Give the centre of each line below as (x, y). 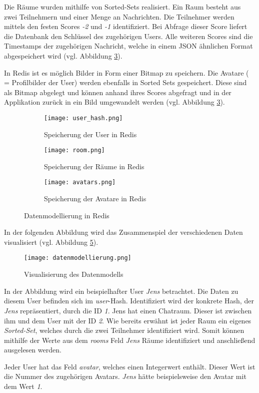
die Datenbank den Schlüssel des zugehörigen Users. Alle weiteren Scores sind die (128, 36)
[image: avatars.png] (80, 182)
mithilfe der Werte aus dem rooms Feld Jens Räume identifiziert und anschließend (130, 340)
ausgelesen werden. (33, 350)
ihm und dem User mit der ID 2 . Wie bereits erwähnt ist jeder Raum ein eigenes (128, 320)
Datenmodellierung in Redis (67, 215)
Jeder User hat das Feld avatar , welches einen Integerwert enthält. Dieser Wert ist (130, 366)
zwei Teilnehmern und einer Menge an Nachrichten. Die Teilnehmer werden (119, 16)
